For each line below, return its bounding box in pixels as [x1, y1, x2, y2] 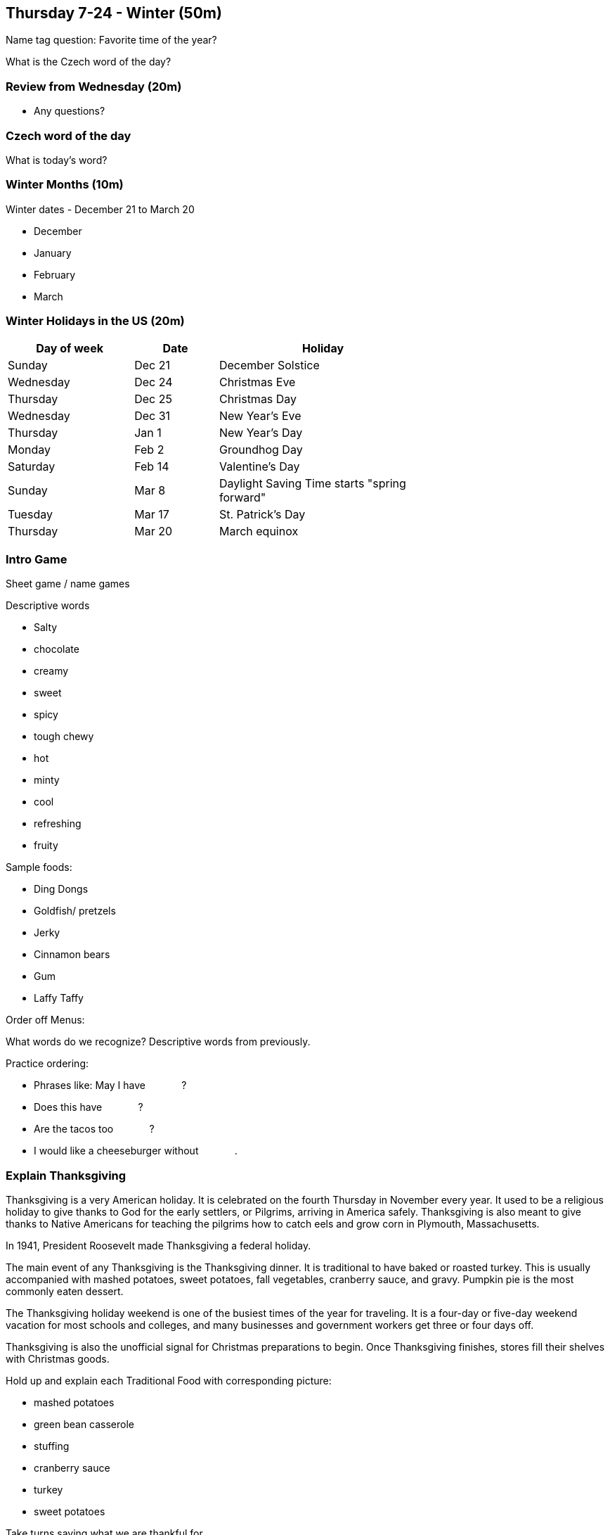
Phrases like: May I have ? [34, 1079, 187, 1092]
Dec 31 [134, 409, 171, 423]
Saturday [8, 459, 56, 474]
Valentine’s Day [219, 459, 300, 474]
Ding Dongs [34, 883, 89, 896]
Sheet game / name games [6, 578, 130, 590]
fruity [34, 839, 58, 852]
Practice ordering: [6, 1057, 89, 1070]
